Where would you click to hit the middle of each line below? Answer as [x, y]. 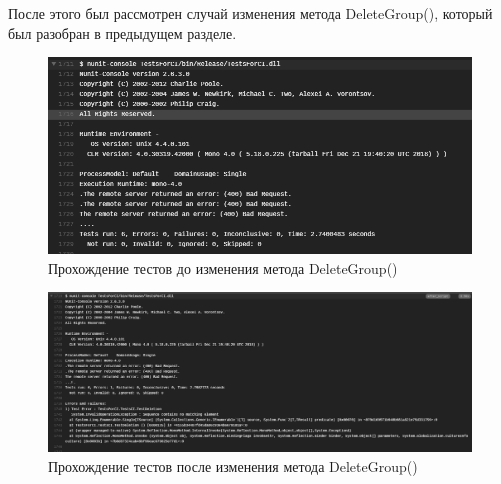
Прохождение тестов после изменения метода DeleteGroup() [233, 465]
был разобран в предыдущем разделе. [122, 32]
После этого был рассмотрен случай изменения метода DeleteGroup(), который [250, 13]
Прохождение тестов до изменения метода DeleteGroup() [223, 267]
